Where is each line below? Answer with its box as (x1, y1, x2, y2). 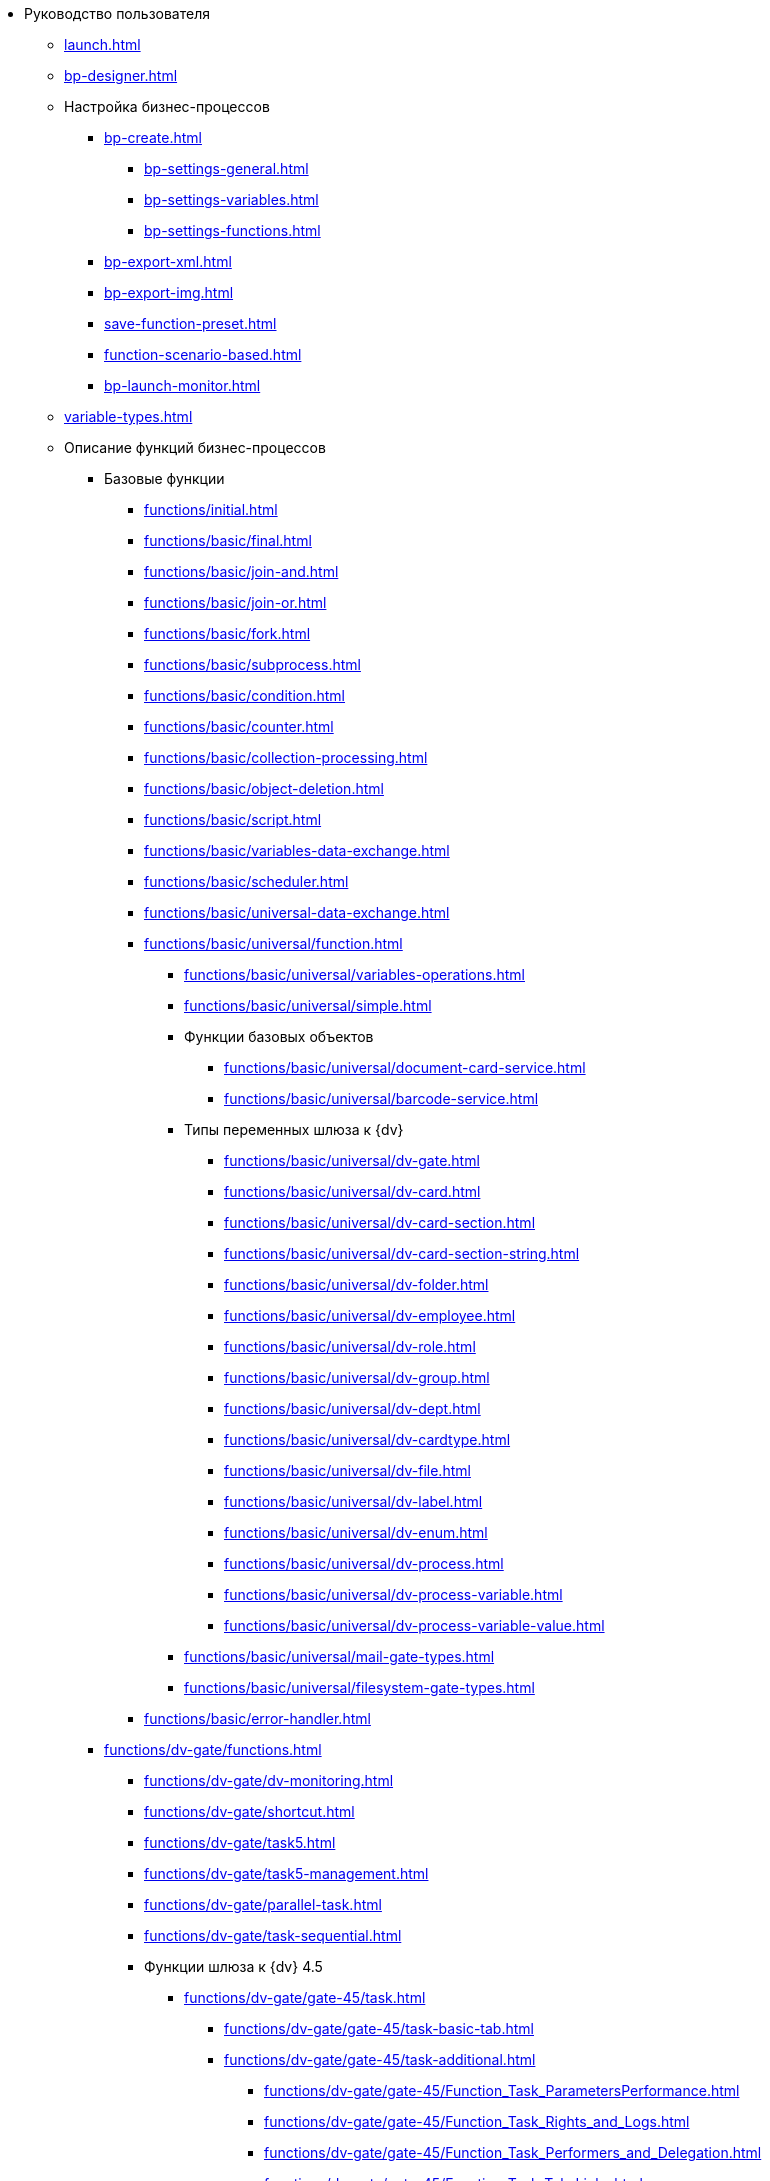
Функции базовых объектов (184, 1028, 374, 1045)
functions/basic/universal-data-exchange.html (144, 904, 450, 921)
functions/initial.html (144, 501, 278, 518)
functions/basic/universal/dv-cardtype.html (224, 1431, 511, 1448)
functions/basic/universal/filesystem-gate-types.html (184, 1679, 535, 1696)
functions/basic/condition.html (144, 687, 346, 704)
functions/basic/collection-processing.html (144, 749, 428, 766)
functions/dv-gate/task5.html (144, 1834, 336, 1851)
